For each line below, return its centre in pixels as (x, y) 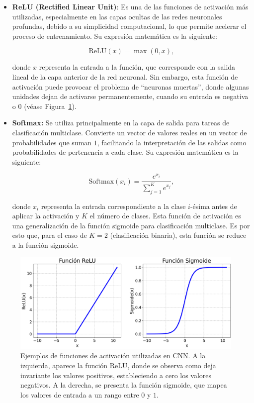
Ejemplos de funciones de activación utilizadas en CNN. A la (113, 355)
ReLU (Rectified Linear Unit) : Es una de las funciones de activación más (130, 6)
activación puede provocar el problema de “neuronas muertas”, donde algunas (130, 86)
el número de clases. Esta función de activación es (165, 216)
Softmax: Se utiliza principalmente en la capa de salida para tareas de (121, 123)
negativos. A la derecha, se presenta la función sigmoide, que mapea (124, 385)
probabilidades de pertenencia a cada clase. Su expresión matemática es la (125, 152)
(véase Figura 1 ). (50, 106)
